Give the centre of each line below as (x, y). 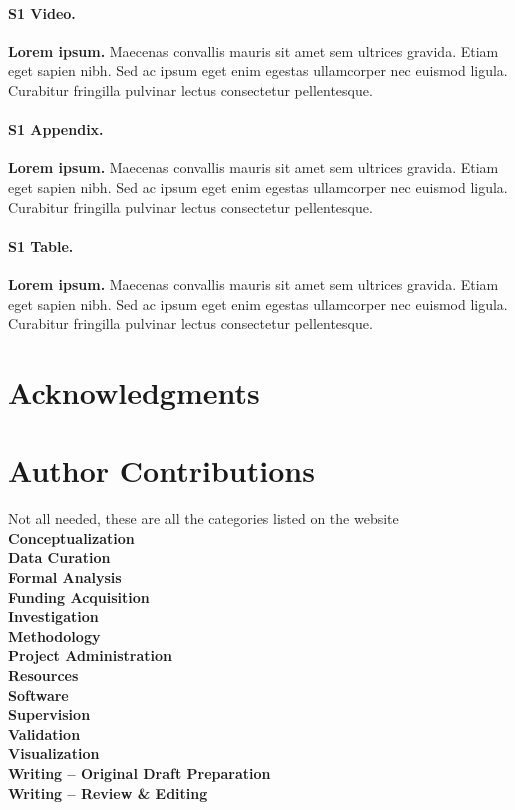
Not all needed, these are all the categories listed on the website (203, 518)
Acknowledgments (134, 391)
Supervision (49, 714)
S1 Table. (41, 245)
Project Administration (90, 655)
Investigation (53, 616)
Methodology (54, 635)
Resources (43, 674)
